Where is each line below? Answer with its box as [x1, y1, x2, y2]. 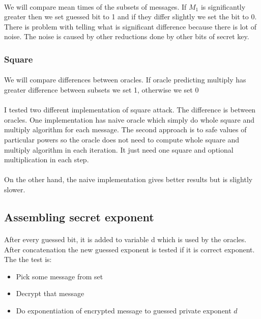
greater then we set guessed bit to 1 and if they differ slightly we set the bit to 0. [4, 11, 257, 22]
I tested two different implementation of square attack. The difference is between [4, 104, 256, 115]
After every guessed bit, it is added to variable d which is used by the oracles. [4, 234, 247, 244]
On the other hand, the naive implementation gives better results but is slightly [4, 174, 253, 185]
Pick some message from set [16, 271, 103, 281]
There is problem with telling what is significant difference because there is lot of [4, 21, 256, 32]
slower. [4, 184, 25, 194]
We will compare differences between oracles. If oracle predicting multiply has [4, 74, 246, 85]
